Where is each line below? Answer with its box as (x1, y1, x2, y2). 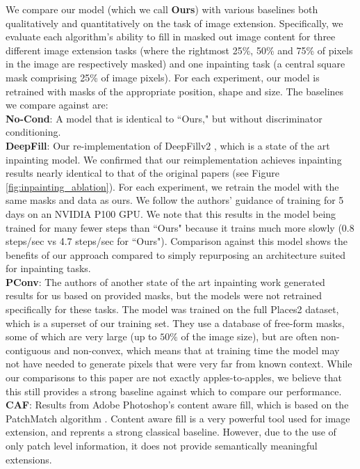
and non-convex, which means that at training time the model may (54, 342, 340, 357)
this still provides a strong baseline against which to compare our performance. (6, 383, 342, 398)
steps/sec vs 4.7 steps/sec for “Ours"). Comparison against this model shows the (6, 234, 347, 248)
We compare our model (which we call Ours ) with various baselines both (6, 2, 318, 16)
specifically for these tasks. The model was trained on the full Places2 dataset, (6, 302, 339, 317)
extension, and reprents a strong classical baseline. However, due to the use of (6, 424, 336, 439)
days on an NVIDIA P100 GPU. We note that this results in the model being (6, 206, 336, 221)
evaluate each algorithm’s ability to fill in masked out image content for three (6, 29, 336, 44)
